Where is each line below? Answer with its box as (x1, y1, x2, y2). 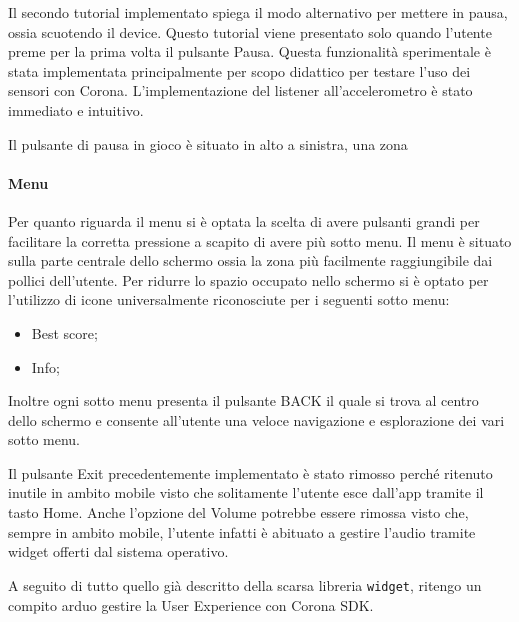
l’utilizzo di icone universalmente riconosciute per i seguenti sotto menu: (8, 289, 450, 310)
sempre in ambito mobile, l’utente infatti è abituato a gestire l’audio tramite (8, 521, 476, 542)
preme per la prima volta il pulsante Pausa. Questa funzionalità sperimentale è (8, 41, 491, 62)
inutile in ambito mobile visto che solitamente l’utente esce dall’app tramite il (8, 482, 484, 503)
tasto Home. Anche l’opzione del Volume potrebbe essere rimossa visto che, (8, 502, 469, 523)
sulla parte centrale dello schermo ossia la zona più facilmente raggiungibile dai (8, 250, 493, 271)
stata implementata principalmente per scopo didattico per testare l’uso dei (8, 60, 471, 81)
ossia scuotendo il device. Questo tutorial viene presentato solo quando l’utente (8, 21, 492, 42)
